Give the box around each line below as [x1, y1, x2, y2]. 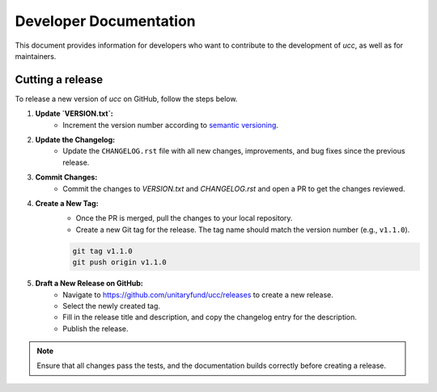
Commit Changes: [35, 172, 98, 182]
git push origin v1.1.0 [72, 258, 168, 267]
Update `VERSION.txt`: [35, 109, 113, 119]
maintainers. [15, 51, 57, 61]
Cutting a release [15, 73, 104, 86]
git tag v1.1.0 [72, 247, 133, 255]
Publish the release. [62, 323, 129, 333]
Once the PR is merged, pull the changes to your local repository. [75, 213, 293, 223]
